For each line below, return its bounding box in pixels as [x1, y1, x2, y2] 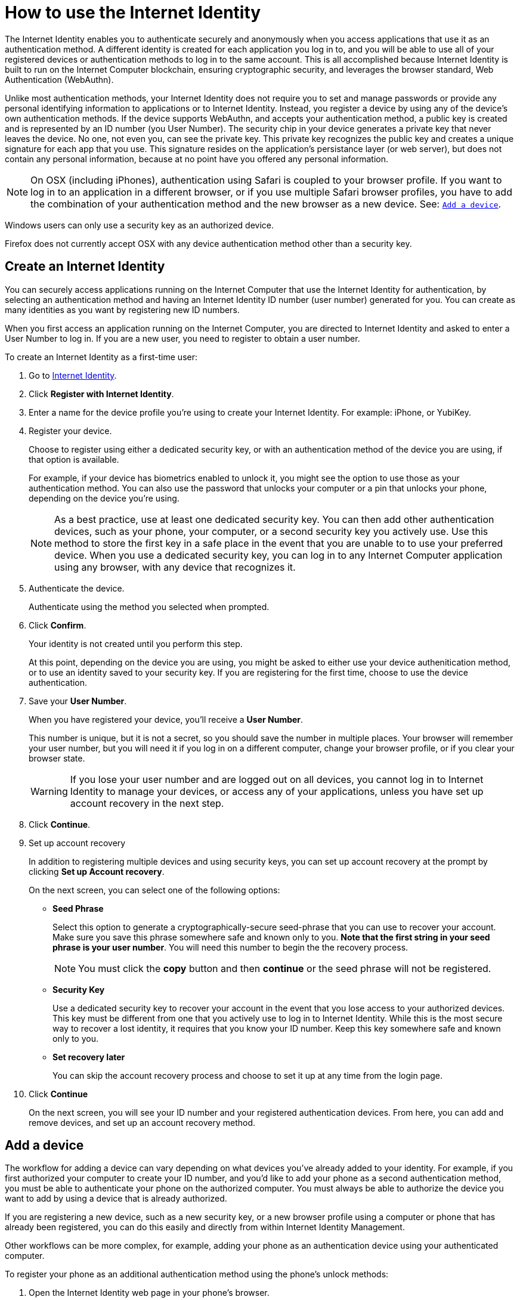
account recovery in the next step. [70, 797, 224, 809]
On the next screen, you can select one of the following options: [29, 884, 280, 895]
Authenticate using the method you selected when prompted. [29, 601, 270, 612]
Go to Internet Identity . [29, 370, 117, 380]
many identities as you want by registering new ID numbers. [5, 304, 240, 315]
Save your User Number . [29, 695, 127, 706]
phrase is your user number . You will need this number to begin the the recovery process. [52, 942, 408, 952]
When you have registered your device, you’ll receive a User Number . [29, 714, 304, 725]
